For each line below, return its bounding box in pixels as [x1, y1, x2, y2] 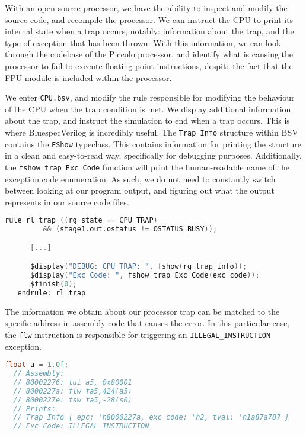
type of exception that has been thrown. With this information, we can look [5, 36, 281, 49]
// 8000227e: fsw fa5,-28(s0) [13, 395, 132, 404]
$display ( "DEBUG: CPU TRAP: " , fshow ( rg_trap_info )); [30, 262, 247, 271]
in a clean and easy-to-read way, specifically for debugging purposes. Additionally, [5, 149, 302, 162]
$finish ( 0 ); [30, 280, 77, 289]
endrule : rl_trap [17, 288, 86, 297]
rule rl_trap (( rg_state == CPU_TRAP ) [5, 216, 158, 225]
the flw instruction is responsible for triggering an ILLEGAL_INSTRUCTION [5, 328, 271, 340]
